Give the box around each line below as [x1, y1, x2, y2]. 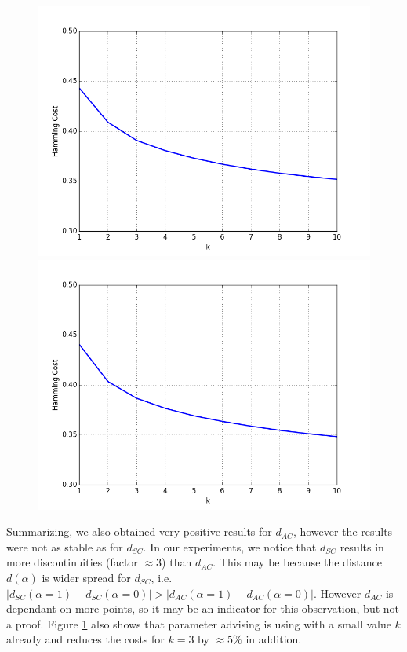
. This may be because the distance [213, 554, 382, 570]
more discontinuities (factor [6, 554, 138, 570]
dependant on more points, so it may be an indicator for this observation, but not [6, 600, 400, 617]
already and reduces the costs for [6, 631, 165, 647]
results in [340, 538, 384, 555]
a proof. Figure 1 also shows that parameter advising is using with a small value [6, 615, 391, 632]
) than [162, 554, 192, 570]
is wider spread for [42, 569, 131, 585]
